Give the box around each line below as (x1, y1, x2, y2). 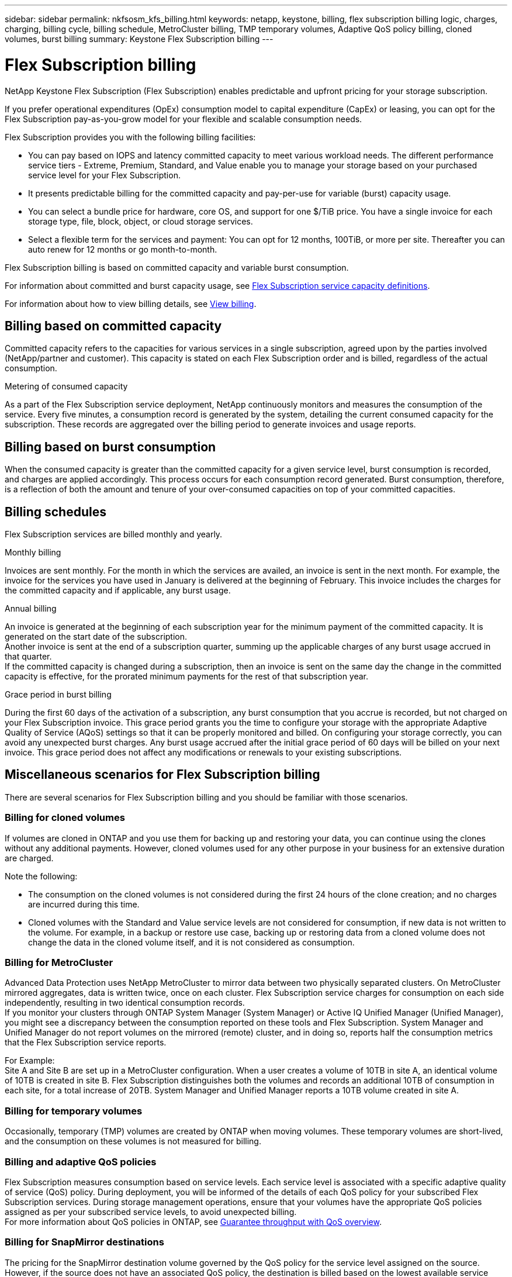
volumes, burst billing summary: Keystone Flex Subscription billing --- (5, 34, 274, 44)
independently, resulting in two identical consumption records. (5, 998, 245, 1008)
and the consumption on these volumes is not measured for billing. (5, 1136, 261, 1147)
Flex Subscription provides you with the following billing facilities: (5, 132, 256, 142)
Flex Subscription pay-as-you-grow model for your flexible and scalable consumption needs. (5, 113, 362, 124)
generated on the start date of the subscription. (5, 631, 188, 642)
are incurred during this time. (28, 899, 140, 909)
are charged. (5, 853, 54, 863)
